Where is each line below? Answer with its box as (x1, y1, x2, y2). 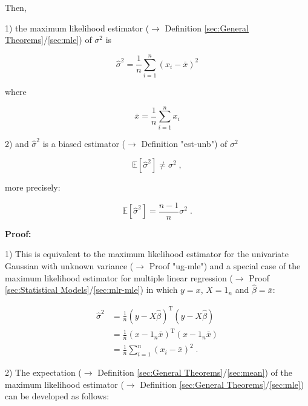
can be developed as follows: (5, 390, 110, 402)
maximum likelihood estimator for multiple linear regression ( (5, 271, 233, 284)
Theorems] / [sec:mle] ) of (5, 33, 92, 46)
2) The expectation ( (5, 366, 82, 379)
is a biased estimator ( (42, 137, 126, 149)
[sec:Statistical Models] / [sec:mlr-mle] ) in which (5, 283, 178, 296)
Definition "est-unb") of (141, 137, 228, 149)
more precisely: (5, 181, 61, 194)
